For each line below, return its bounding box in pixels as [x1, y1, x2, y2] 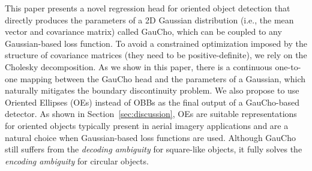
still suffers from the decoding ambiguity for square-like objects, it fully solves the [5, 143, 302, 155]
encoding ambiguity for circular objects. [5, 154, 149, 167]
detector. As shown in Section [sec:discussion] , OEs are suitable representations [5, 107, 297, 120]
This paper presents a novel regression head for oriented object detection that [5, 2, 290, 14]
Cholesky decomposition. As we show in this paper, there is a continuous [5, 60, 272, 73]
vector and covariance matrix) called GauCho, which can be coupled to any [5, 25, 282, 38]
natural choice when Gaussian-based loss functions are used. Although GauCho [5, 131, 296, 143]
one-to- [275, 60, 301, 73]
